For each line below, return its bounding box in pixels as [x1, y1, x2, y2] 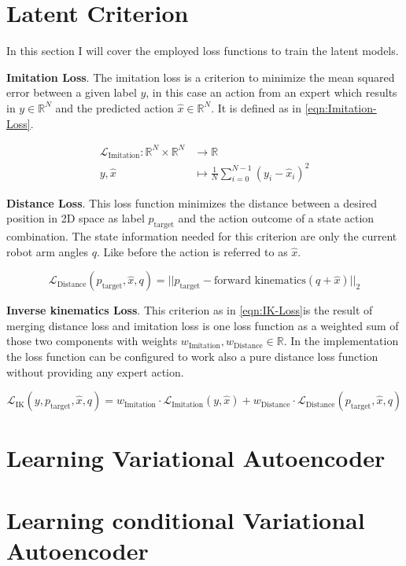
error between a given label [6, 84, 137, 101]
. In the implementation [283, 333, 399, 349]
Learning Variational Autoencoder [6, 442, 386, 474]
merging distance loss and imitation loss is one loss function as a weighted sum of [6, 317, 399, 333]
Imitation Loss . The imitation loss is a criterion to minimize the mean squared [6, 68, 395, 85]
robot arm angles [6, 243, 88, 259]
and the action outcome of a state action [178, 210, 375, 226]
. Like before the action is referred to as [96, 243, 288, 259]
